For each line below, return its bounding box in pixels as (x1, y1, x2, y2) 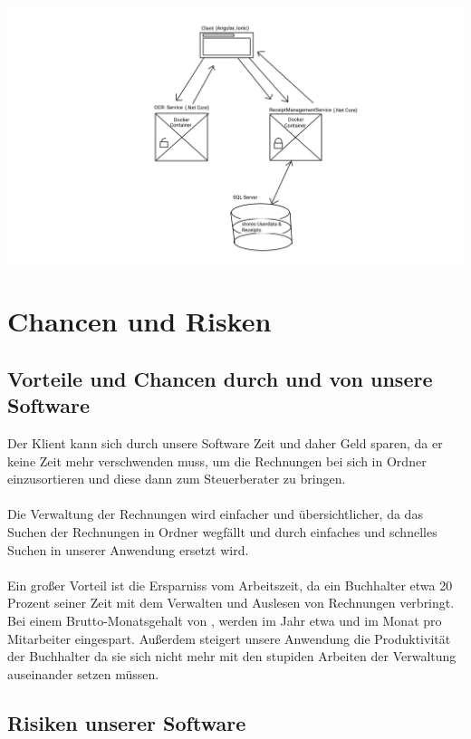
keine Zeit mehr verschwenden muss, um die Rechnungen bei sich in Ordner (7, 451, 427, 470)
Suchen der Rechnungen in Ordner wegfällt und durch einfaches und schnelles (7, 523, 437, 542)
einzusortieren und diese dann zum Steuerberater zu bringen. (7, 469, 346, 488)
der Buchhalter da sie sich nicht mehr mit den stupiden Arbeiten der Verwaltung (7, 647, 457, 666)
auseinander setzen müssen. (7, 664, 159, 683)
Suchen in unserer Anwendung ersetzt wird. (7, 540, 249, 559)
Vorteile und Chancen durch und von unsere (7, 364, 433, 392)
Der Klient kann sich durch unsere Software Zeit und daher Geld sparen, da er (7, 434, 443, 453)
